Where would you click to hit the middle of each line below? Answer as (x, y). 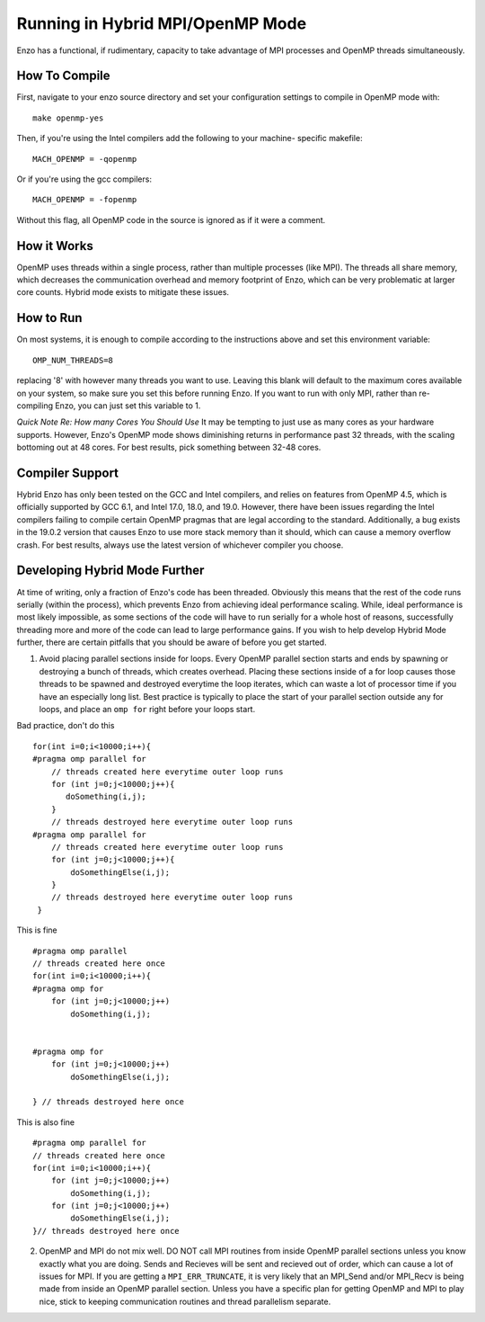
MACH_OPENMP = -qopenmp (85, 159)
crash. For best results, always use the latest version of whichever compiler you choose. (180, 545)
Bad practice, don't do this (66, 726)
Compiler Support (68, 473)
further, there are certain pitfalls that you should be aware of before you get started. (172, 642)
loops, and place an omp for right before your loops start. (147, 710)
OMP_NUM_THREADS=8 (73, 360)
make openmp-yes (68, 118)
